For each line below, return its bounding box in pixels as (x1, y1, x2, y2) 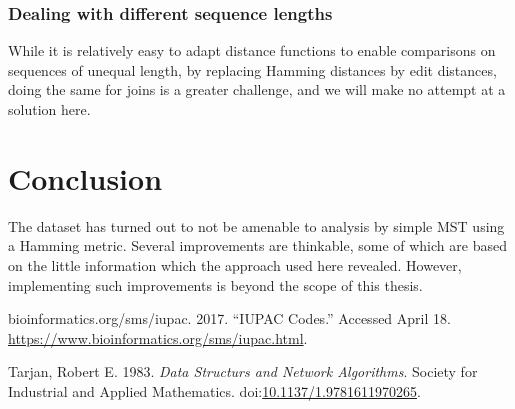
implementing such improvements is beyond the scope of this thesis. (8, 274, 423, 295)
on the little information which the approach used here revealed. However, (8, 254, 462, 275)
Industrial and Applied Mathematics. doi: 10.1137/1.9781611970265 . (8, 380, 421, 401)
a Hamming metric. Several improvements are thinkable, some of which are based (8, 235, 507, 256)
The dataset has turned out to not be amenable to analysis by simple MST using (8, 215, 505, 236)
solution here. (8, 99, 91, 119)
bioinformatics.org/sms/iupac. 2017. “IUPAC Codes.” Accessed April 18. (8, 308, 451, 329)
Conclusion (8, 157, 163, 198)
